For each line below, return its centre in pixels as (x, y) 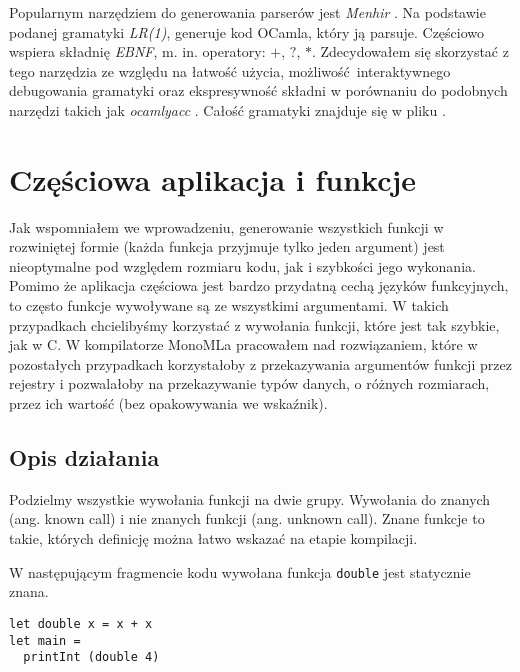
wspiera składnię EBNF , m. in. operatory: (137, 51)
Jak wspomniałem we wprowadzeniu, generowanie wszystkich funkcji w (226, 226)
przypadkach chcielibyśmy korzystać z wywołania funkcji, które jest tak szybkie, (254, 324)
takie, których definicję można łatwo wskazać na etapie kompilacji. (213, 538)
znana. (29, 591)
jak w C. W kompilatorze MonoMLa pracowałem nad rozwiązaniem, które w (243, 344)
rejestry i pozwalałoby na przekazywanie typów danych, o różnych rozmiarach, (249, 383)
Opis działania (84, 457)
